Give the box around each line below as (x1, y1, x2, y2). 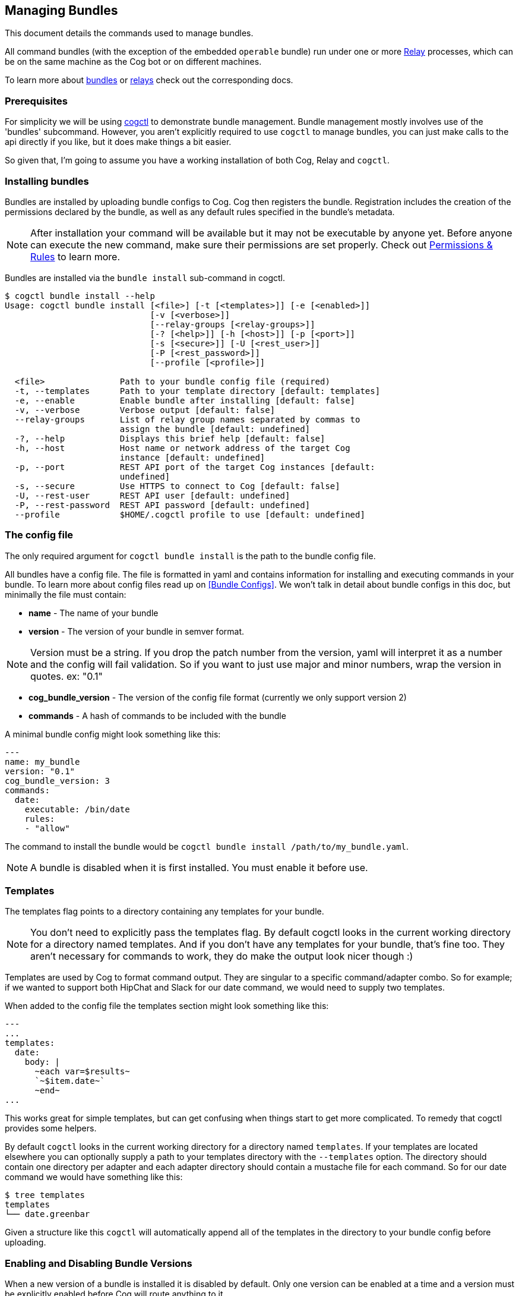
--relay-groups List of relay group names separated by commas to (14, 414, 360, 424)
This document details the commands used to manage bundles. (5, 28, 254, 39)
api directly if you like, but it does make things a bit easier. (5, 137, 232, 147)
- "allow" (24, 823, 70, 833)
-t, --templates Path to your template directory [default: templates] (14, 386, 381, 396)
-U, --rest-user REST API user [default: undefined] (14, 490, 290, 500)
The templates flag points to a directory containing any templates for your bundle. (5, 906, 324, 917)
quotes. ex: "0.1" (30, 670, 103, 682)
